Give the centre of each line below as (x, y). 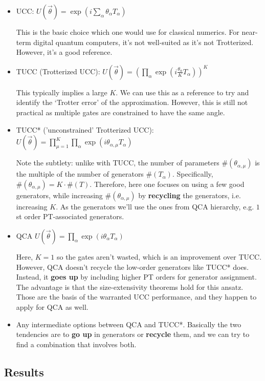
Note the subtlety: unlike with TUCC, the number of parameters (118, 163)
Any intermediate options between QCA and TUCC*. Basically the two (129, 324)
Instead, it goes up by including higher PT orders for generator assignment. (136, 277)
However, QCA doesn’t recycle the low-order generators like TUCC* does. (132, 267)
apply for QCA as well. (52, 306)
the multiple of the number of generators (80, 174)
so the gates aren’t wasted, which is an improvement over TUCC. (159, 256)
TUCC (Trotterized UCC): (58, 71)
